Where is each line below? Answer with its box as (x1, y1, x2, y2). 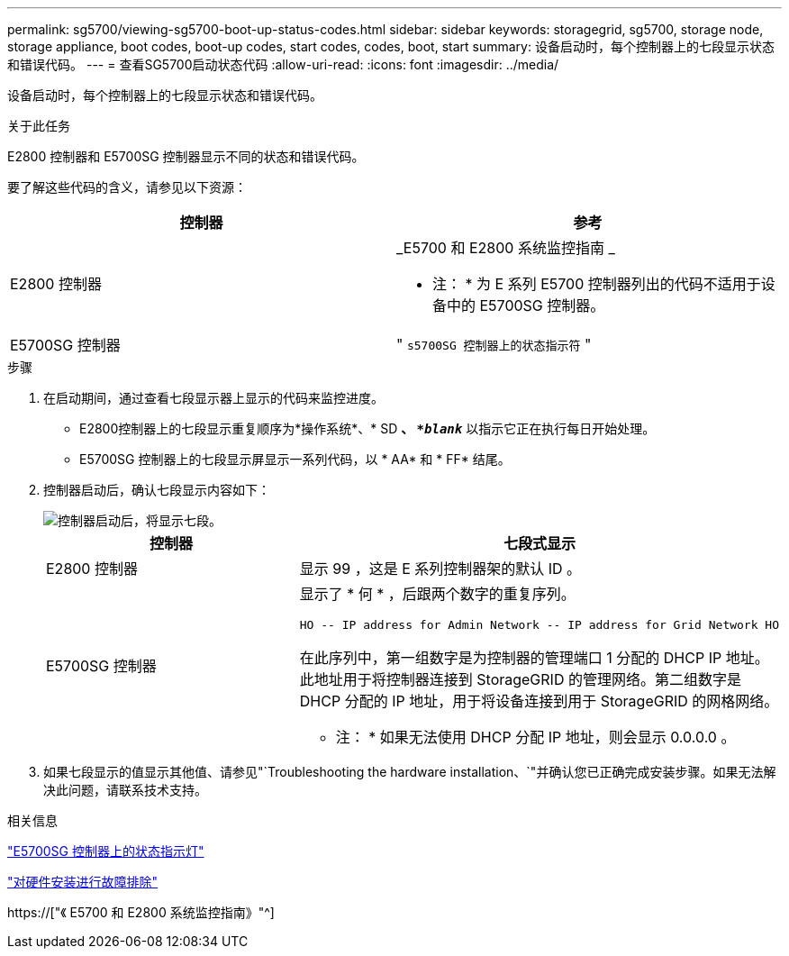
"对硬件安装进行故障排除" (7, 874, 159, 889)
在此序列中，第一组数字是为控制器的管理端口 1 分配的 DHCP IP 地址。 (299, 649, 769, 667)
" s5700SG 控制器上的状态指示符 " (396, 335, 592, 353)
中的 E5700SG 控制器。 (447, 296, 605, 314)
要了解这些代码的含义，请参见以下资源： (7, 179, 247, 195)
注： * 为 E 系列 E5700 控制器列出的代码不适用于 (432, 275, 761, 293)
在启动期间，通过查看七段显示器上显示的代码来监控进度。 (43, 390, 384, 405)
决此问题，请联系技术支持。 (43, 782, 207, 797)
